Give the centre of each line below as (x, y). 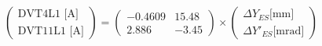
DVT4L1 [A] (48, 14)
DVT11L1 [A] (51, 31)
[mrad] (289, 31)
